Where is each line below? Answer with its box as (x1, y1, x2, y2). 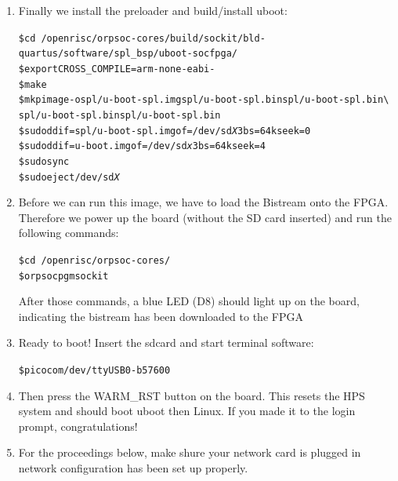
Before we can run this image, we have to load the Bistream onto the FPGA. (18, 194, 389, 210)
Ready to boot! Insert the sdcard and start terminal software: (18, 334, 314, 351)
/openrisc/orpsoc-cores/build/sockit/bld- (41, 32, 266, 44)
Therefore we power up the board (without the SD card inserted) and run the (18, 209, 392, 225)
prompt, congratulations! (18, 417, 138, 434)
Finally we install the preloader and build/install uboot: (18, 2, 288, 18)
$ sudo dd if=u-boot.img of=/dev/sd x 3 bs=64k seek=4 (18, 140, 266, 152)
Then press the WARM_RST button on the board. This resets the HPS (18, 387, 365, 403)
